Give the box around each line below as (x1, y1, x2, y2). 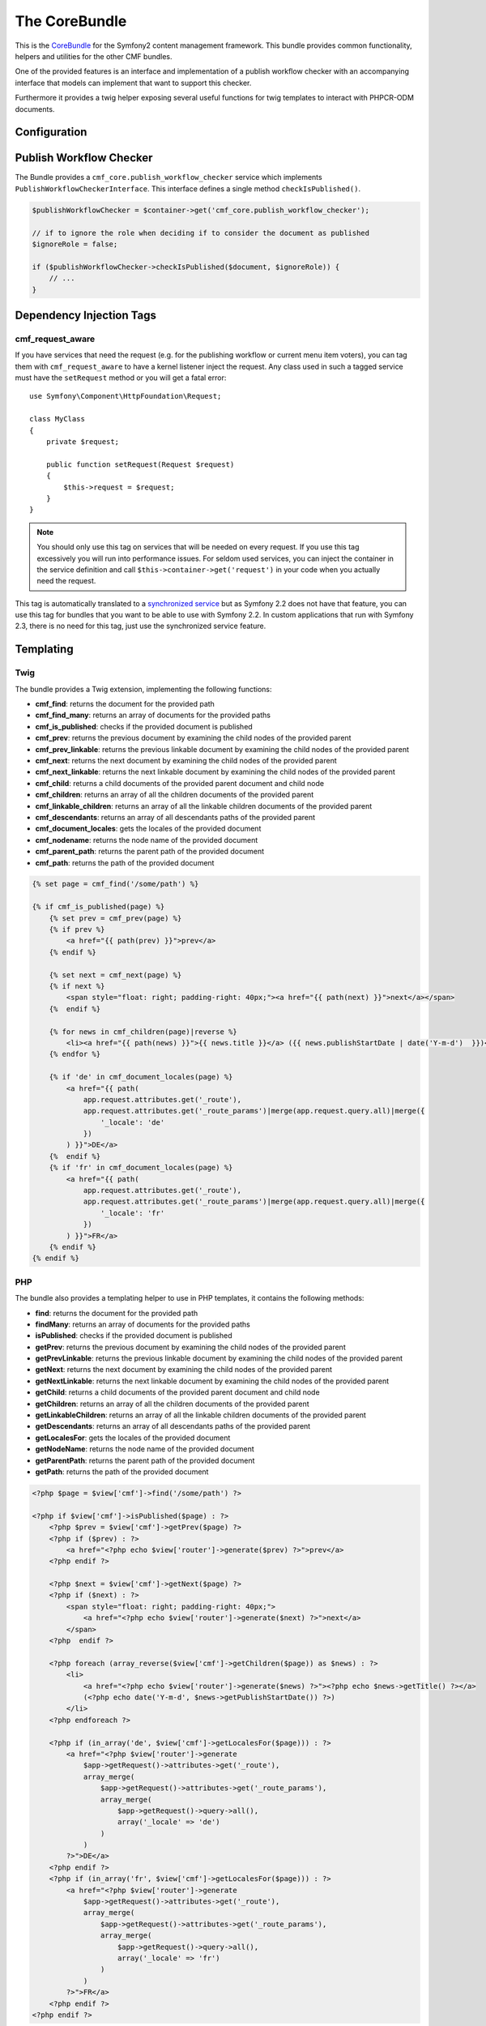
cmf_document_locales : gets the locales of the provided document (35, 823, 262, 834)
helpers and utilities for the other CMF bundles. (15, 51, 173, 61)
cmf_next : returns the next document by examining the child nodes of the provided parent (35, 755, 337, 765)
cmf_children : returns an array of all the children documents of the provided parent (35, 790, 314, 800)
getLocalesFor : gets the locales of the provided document (35, 1433, 231, 1443)
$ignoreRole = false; (32, 239, 118, 249)
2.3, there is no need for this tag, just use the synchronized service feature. (15, 621, 266, 631)
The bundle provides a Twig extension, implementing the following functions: (15, 684, 272, 694)
